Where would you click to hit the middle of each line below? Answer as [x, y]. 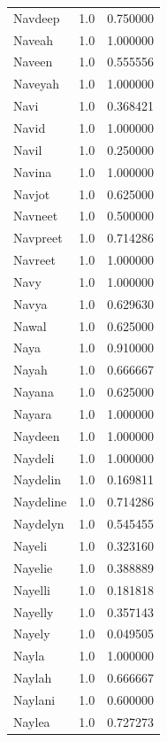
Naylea [32, 721]
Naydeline [40, 502]
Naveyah [37, 84]
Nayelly [34, 611]
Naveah [34, 39]
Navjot [32, 193]
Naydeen [37, 435]
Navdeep [37, 17]
